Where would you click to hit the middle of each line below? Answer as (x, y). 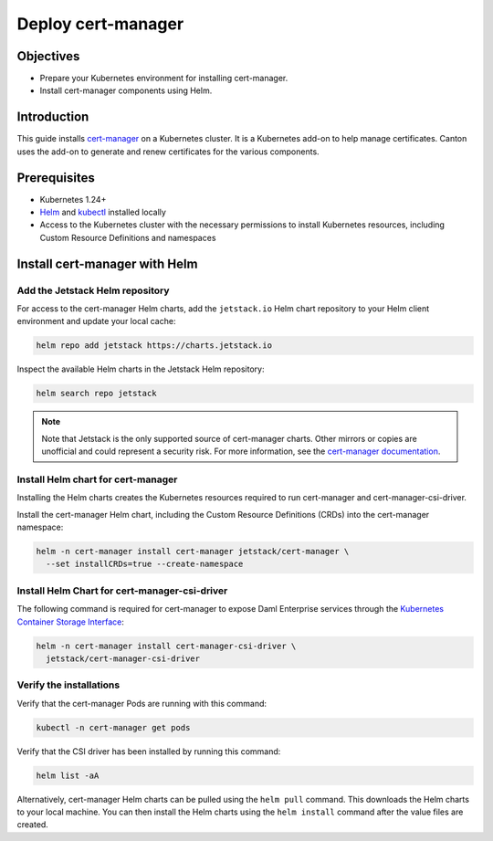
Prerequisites (56, 178)
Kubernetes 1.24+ (73, 199)
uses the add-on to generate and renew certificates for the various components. (168, 152)
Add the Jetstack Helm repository (93, 290)
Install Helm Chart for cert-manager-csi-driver (122, 591)
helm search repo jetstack (96, 394)
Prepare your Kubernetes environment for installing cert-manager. (164, 79)
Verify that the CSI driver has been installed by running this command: (149, 751)
